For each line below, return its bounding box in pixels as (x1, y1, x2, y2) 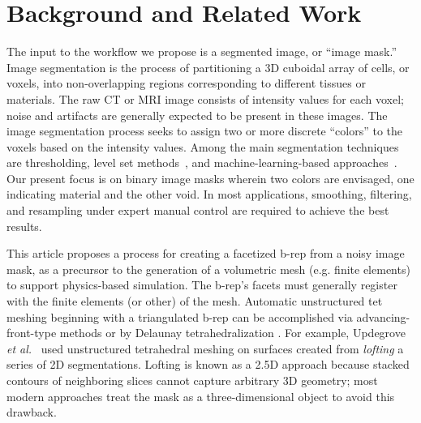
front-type (6, 324, 57, 341)
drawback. (6, 404, 57, 421)
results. (6, 217, 42, 234)
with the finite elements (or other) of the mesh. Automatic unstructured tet (6, 293, 383, 310)
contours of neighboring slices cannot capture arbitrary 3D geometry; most (6, 372, 378, 388)
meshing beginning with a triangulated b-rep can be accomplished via (6, 308, 353, 325)
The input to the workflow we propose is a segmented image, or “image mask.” (6, 43, 397, 60)
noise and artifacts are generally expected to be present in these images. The (6, 106, 388, 123)
